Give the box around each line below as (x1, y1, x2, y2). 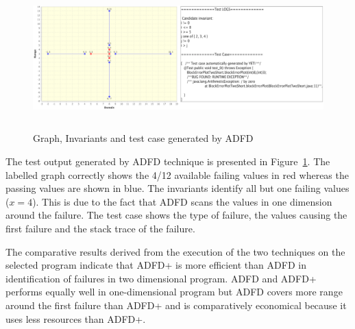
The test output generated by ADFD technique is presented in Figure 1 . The (5, 154, 330, 169)
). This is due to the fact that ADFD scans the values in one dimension (32, 194, 332, 208)
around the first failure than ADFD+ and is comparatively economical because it (5, 297, 347, 312)
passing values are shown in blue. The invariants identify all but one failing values (5, 181, 350, 195)
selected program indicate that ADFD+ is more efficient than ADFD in (5, 258, 306, 272)
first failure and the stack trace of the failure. (5, 221, 195, 236)
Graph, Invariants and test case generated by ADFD (33, 131, 254, 145)
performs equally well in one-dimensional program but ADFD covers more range (5, 284, 343, 299)
